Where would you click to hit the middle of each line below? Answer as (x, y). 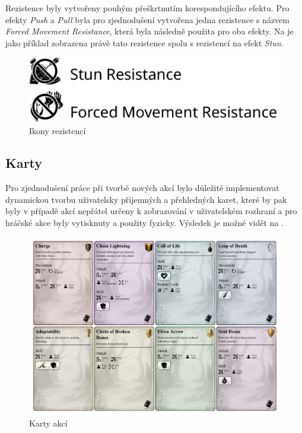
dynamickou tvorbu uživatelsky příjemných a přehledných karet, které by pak (146, 199)
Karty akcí (48, 423)
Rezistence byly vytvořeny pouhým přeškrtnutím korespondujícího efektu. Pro (147, 8)
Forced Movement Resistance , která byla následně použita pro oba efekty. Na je (150, 31)
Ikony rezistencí (58, 131)
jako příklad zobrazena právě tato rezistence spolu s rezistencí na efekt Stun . (144, 42)
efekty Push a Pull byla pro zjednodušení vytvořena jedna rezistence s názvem (147, 19)
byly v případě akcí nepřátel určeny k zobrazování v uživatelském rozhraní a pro (151, 211)
